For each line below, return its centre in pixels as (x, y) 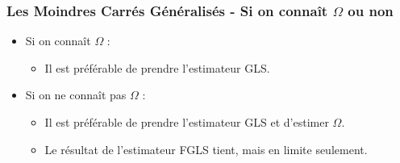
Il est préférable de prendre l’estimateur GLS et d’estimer (187, 122)
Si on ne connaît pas (76, 95)
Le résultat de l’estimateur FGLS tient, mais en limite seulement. (206, 149)
